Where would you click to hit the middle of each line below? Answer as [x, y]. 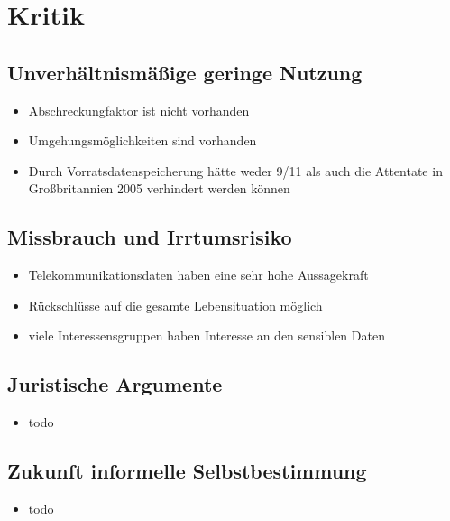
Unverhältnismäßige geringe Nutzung [185, 72]
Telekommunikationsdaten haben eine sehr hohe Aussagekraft [198, 275]
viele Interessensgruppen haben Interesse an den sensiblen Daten [207, 335]
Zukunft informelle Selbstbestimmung [187, 471]
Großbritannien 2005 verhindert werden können [159, 188]
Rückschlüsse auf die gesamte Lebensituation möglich [175, 305]
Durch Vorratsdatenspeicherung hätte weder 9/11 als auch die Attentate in [235, 170]
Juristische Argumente [115, 384]
